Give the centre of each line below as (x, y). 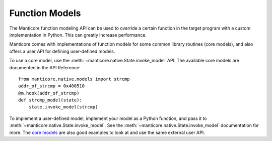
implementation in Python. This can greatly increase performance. (78, 35)
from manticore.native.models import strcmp (74, 79)
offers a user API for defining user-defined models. (62, 51)
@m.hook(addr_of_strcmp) (49, 93)
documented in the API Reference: (45, 67)
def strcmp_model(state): (50, 100)
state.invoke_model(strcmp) (63, 107)
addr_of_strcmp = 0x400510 (52, 86)
